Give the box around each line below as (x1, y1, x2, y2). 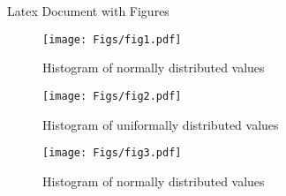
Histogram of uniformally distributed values (42, 115, 279, 133)
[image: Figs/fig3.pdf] (42, 147, 182, 160)
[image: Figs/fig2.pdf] (42, 89, 182, 102)
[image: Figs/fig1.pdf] (42, 33, 182, 46)
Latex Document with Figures (7, 2, 169, 19)
